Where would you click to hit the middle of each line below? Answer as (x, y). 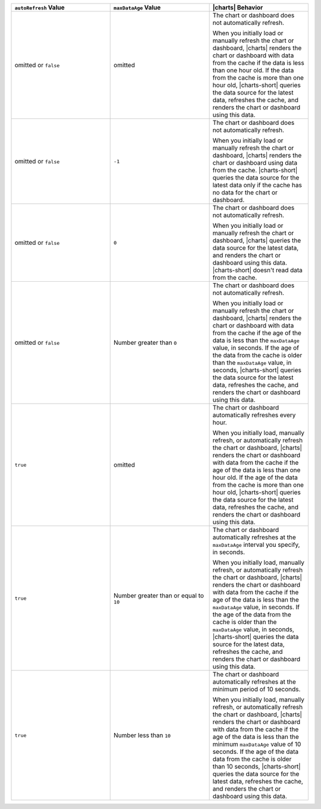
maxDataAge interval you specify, (256, 545)
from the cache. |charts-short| (255, 170)
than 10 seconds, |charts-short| (257, 766)
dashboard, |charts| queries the (257, 240)
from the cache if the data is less (258, 63)
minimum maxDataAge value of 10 (257, 744)
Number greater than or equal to (159, 596)
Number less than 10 (142, 735)
